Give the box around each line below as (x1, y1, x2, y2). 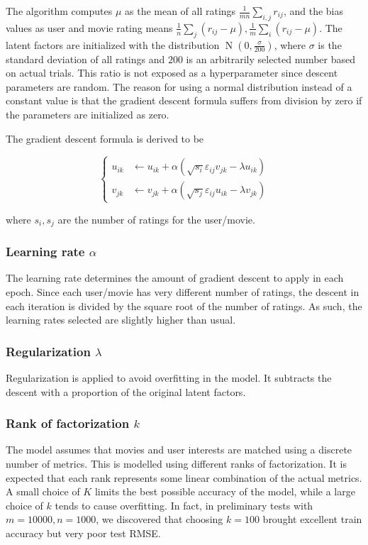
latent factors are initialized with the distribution (6, 37, 220, 52)
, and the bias (283, 4, 343, 18)
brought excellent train (262, 512, 362, 527)
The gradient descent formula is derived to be (6, 131, 204, 145)
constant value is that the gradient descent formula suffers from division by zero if (6, 93, 362, 108)
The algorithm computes (6, 4, 113, 18)
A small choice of (6, 484, 80, 499)
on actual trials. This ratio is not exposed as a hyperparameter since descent (6, 65, 338, 80)
